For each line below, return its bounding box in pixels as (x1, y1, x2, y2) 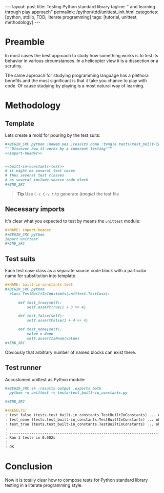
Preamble (5, 37, 45, 47)
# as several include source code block (5, 177, 89, 183)
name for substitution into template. (5, 273, 77, 279)
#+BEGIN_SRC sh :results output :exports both (5, 386, 102, 391)
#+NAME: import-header (5, 227, 51, 233)
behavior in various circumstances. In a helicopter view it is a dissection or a (5, 58, 159, 64)
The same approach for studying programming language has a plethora (5, 72, 149, 78)
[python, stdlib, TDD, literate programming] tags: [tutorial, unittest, (5, 14, 138, 20)
